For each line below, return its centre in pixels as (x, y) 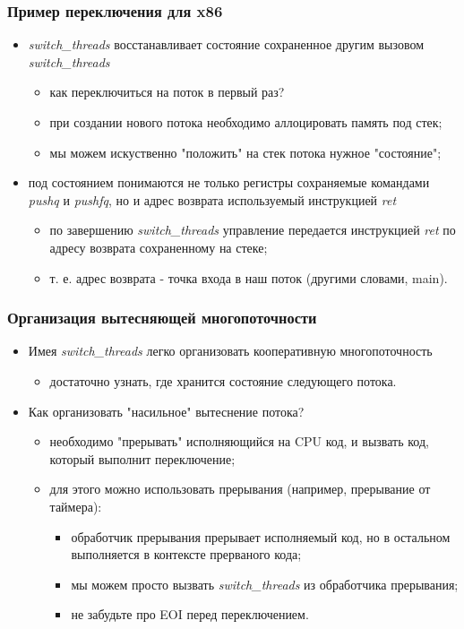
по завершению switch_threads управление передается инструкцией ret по (253, 230)
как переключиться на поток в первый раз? (167, 92)
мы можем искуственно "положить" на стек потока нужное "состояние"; (245, 152)
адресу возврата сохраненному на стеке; (159, 247)
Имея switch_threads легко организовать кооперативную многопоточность (230, 351)
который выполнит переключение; (142, 458)
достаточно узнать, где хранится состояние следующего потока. (223, 380)
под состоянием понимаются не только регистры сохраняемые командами (229, 182)
